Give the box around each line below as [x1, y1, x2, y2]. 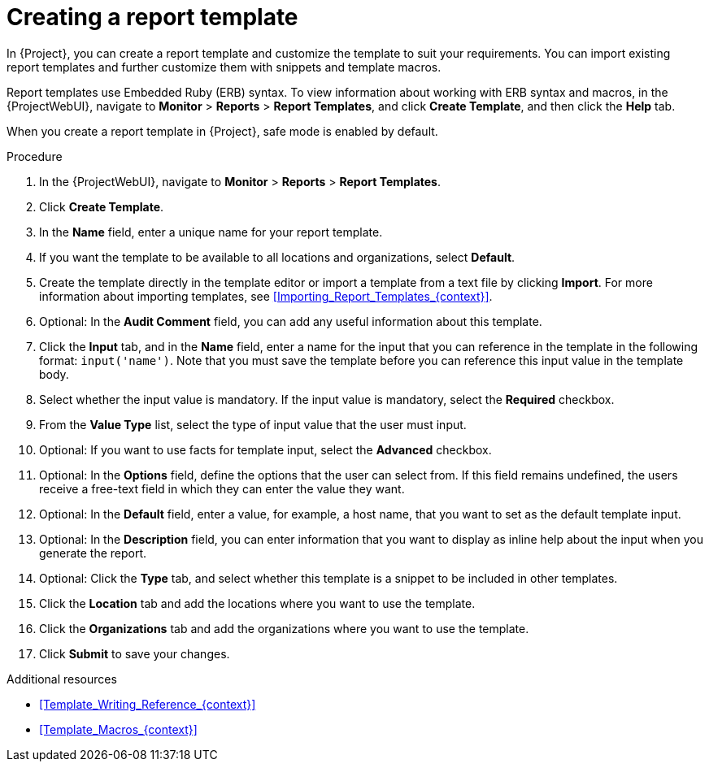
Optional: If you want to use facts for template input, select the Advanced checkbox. [39, 442, 492, 457]
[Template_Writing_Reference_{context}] [39, 696, 256, 711]
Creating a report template [7, 3, 298, 31]
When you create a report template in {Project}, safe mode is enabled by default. [7, 124, 438, 138]
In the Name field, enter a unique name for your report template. [39, 224, 383, 239]
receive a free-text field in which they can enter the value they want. [39, 481, 405, 496]
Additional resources [7, 671, 117, 686]
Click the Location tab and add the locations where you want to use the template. [39, 596, 476, 610]
